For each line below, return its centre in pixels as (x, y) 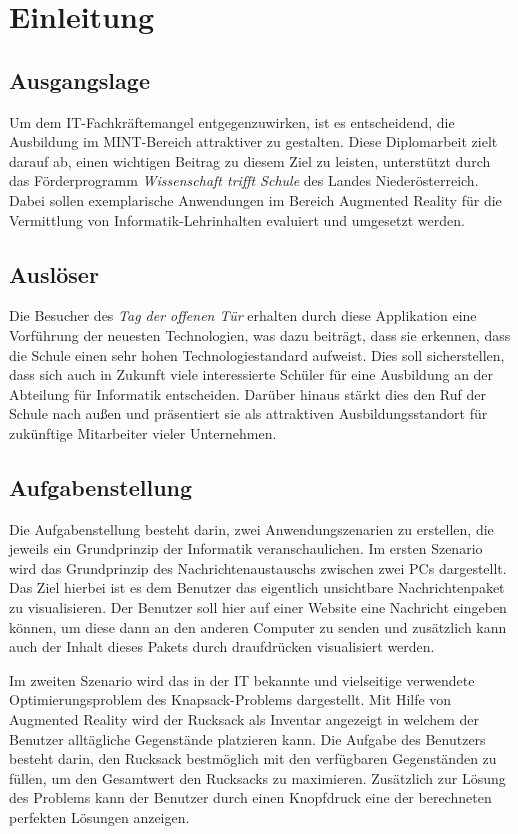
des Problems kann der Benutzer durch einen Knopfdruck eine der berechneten (250, 797)
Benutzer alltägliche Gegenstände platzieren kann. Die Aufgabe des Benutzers (247, 738)
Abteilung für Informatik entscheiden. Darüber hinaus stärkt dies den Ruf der (247, 393)
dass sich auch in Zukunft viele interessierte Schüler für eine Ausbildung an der (251, 374)
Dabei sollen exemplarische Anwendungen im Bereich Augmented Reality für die (255, 199)
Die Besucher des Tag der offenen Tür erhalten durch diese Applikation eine (243, 315)
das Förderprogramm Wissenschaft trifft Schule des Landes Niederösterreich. (244, 180)
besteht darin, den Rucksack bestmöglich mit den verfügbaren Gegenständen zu (253, 758)
